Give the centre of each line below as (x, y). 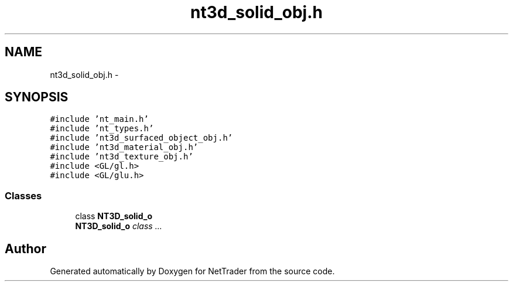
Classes (23, 195)
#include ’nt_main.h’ (99, 119)
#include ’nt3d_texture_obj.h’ (122, 157)
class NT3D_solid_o (114, 216)
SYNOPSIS (37, 97)
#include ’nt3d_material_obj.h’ (124, 147)
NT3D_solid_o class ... (119, 226)
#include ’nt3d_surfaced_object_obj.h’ (141, 138)
